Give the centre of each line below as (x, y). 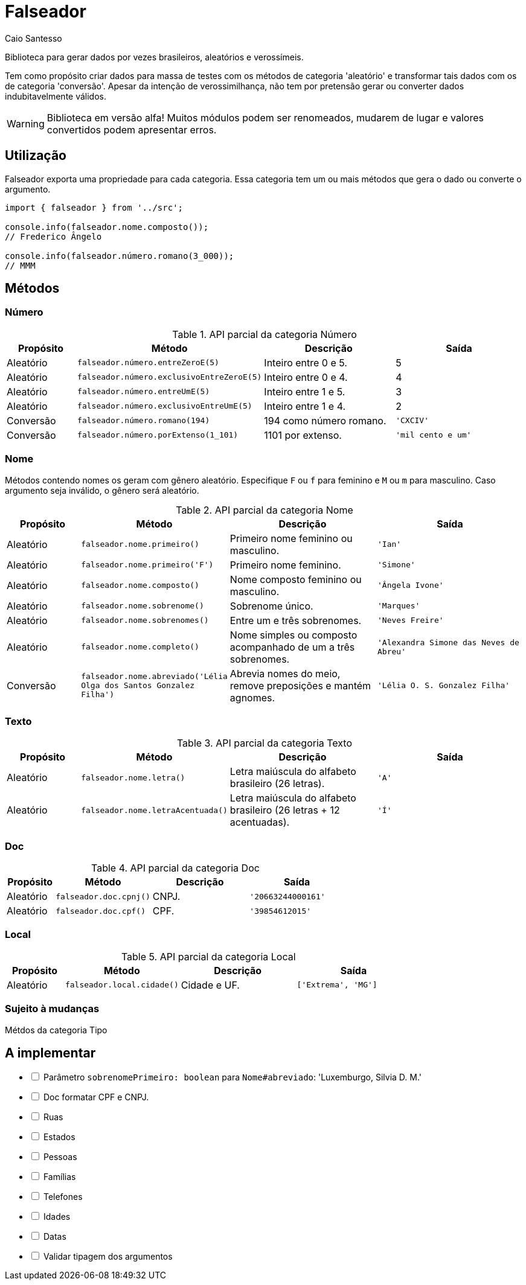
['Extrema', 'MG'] (337, 985)
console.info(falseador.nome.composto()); (107, 227)
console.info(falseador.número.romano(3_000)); (120, 256)
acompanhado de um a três (292, 647)
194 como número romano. (325, 420)
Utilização (36, 156)
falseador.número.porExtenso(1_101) (158, 435)
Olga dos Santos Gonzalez (138, 686)
